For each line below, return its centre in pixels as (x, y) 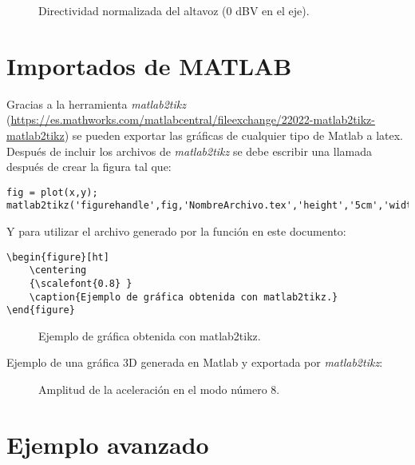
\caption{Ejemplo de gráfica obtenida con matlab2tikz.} (184, 297)
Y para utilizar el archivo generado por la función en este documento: (176, 231)
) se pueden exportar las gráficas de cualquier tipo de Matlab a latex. (234, 135)
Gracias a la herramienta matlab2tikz (96, 103)
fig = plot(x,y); (52, 192)
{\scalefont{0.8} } (81, 283)
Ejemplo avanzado (108, 444)
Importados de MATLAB (149, 65)
